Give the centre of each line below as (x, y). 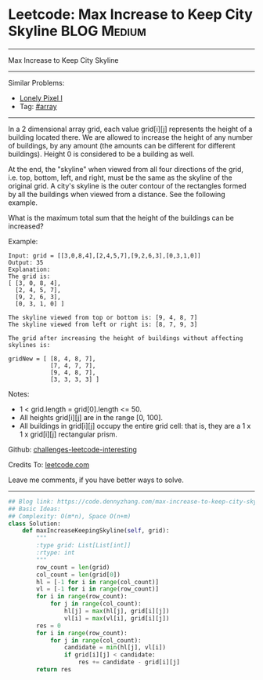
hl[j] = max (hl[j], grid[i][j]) (117, 611)
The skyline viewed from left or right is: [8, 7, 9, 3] (103, 324)
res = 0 (49, 626)
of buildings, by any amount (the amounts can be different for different (122, 145)
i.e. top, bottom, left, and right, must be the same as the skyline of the (120, 177)
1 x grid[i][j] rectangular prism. (68, 434)
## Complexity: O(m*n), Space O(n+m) (70, 516)
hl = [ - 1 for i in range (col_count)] (97, 582)
